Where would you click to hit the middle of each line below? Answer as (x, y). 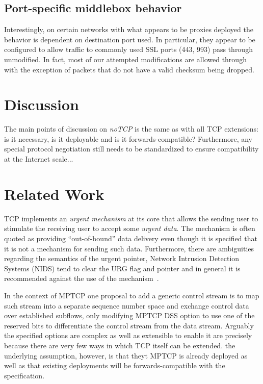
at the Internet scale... (39, 159)
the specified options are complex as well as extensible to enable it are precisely (128, 335)
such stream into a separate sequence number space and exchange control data (127, 305)
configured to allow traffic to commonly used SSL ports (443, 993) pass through (128, 49)
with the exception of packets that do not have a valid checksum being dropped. (129, 69)
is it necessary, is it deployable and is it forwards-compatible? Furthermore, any (128, 138)
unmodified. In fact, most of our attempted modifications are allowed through (125, 59)
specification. (24, 375)
